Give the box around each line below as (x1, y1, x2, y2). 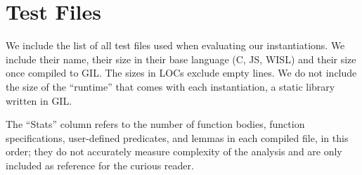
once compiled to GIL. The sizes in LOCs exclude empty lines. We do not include (6, 65, 357, 80)
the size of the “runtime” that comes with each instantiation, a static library (6, 79, 335, 93)
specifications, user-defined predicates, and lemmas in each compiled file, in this (6, 130, 349, 145)
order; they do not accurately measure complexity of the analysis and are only (6, 144, 342, 159)
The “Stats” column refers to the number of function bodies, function (6, 117, 305, 131)
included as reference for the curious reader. (6, 157, 194, 172)
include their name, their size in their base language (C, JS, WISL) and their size (6, 51, 356, 66)
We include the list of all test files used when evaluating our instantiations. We (6, 38, 345, 53)
